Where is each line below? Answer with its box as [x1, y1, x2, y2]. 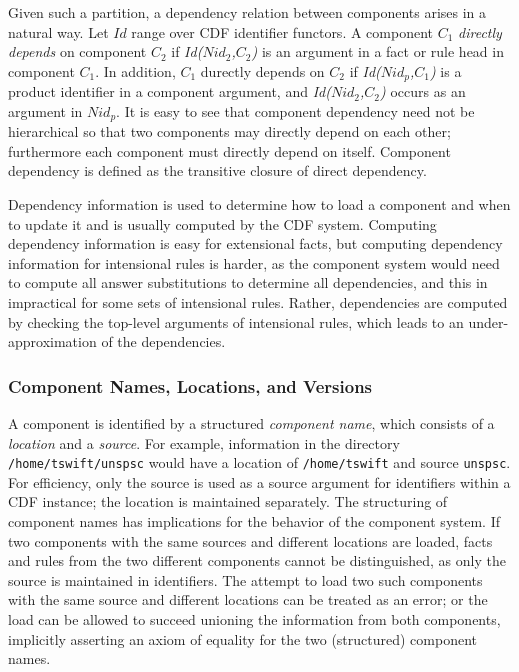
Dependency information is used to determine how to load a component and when [8, 194, 511, 215]
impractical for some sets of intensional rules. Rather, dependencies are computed [8, 292, 508, 313]
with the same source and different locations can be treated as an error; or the [8, 589, 488, 610]
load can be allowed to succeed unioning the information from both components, [8, 609, 501, 630]
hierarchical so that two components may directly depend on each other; [8, 121, 451, 142]
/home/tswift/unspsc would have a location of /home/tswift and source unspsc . [8, 452, 511, 473]
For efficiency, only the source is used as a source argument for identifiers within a [8, 471, 511, 492]
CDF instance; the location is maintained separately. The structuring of [8, 491, 448, 512]
